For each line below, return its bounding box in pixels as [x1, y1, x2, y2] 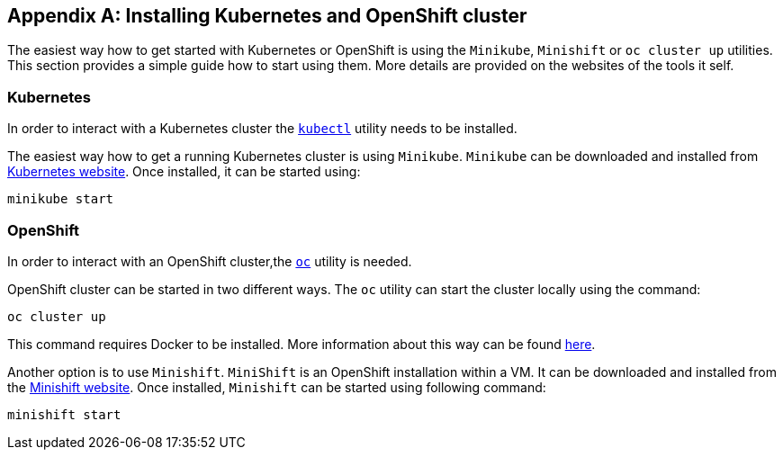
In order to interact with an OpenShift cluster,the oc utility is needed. [7, 253, 412, 269]
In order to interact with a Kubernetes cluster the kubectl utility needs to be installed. [7, 121, 517, 137]
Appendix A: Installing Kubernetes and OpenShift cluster [7, 4, 527, 27]
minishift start [7, 407, 121, 422]
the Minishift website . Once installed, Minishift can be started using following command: [7, 379, 546, 395]
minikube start [7, 192, 114, 207]
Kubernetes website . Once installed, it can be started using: [7, 164, 361, 180]
